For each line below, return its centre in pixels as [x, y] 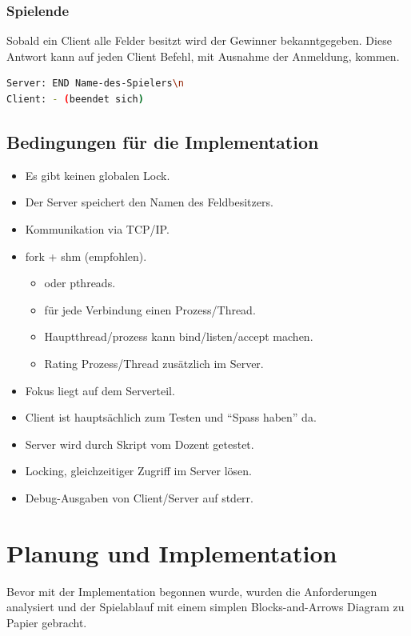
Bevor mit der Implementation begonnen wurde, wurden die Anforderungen [192, 591]
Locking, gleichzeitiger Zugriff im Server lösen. [138, 471]
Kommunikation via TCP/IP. [97, 228]
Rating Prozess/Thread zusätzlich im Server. [154, 363]
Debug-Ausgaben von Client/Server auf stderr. [139, 497]
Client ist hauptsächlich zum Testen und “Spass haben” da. [171, 417]
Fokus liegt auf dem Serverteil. [100, 390]
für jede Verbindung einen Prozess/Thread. [150, 309]
